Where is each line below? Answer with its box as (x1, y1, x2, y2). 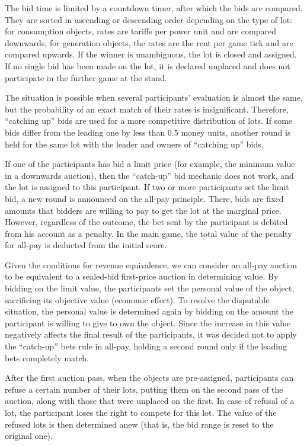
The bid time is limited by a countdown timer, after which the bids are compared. (5, 2, 303, 14)
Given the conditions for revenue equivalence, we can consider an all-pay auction (5, 258, 298, 271)
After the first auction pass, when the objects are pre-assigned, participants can (5, 371, 294, 384)
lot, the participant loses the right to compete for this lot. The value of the (5, 406, 277, 418)
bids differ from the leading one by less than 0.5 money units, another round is (5, 126, 291, 138)
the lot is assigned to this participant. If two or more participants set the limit (5, 181, 289, 193)
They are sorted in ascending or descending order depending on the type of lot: (5, 13, 292, 25)
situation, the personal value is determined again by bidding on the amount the (5, 305, 293, 317)
